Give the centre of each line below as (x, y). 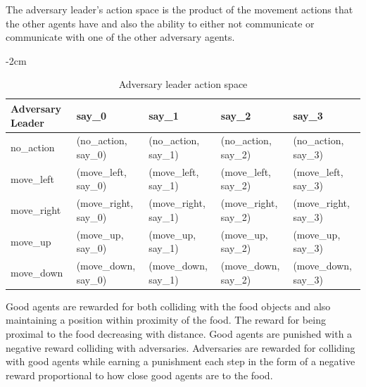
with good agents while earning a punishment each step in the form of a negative (181, 361)
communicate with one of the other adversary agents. (120, 37)
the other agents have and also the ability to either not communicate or (160, 23)
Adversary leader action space (183, 84)
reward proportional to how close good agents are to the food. (139, 375)
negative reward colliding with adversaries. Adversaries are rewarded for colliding (181, 347)
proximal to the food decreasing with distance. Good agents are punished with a (179, 334)
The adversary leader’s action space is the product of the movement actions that (179, 9)
